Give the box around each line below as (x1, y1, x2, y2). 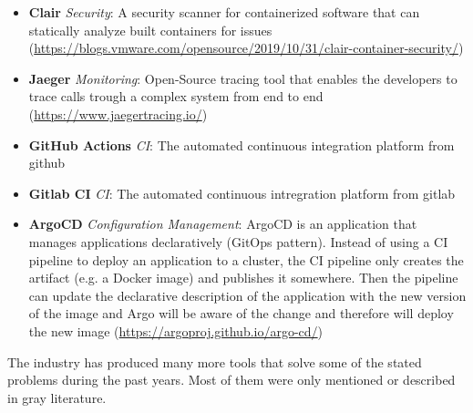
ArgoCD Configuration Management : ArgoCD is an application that (28, 214, 417, 233)
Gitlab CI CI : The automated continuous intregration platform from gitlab (28, 183, 456, 202)
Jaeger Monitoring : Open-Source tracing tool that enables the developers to (28, 68, 458, 88)
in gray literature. (7, 387, 107, 407)
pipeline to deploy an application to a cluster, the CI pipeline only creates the (28, 250, 464, 269)
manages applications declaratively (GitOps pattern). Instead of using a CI (28, 232, 448, 251)
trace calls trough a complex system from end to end (28, 87, 324, 106)
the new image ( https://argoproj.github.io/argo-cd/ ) (28, 321, 324, 340)
